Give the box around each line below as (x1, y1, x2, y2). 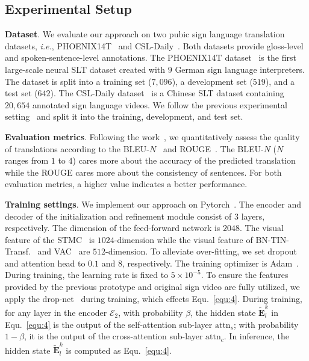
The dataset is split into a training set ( (5, 75, 152, 87)
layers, (241, 209, 265, 222)
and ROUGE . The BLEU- (163, 142, 264, 155)
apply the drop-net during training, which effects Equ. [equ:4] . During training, (5, 292, 302, 304)
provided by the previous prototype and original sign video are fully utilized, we (5, 280, 300, 293)
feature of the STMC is (5, 233, 95, 245)
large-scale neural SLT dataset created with (5, 63, 166, 75)
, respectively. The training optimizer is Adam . (122, 256, 299, 269)
